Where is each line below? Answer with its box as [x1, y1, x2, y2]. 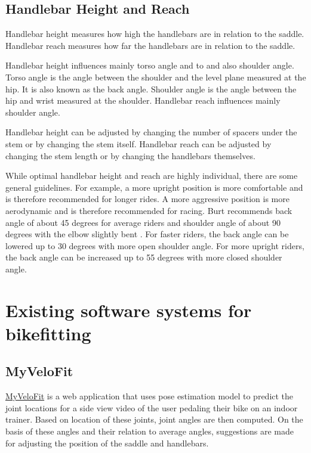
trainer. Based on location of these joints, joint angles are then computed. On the [5, 413, 303, 426]
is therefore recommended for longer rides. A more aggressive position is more [5, 193, 290, 205]
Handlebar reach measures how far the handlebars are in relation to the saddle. [5, 39, 295, 51]
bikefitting [5, 321, 91, 345]
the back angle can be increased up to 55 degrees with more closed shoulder [5, 251, 282, 263]
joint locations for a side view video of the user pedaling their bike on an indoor [5, 401, 298, 414]
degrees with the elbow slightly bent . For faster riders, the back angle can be [5, 228, 289, 240]
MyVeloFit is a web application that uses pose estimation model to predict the [5, 390, 294, 402]
